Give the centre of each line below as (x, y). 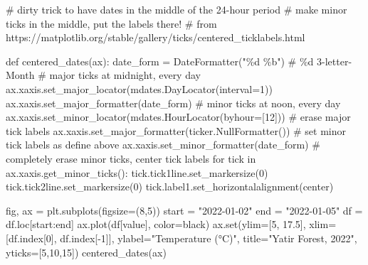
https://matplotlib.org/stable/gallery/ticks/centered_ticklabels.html (156, 37)
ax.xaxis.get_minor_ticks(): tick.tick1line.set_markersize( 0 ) (137, 172)
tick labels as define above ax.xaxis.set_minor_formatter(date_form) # (163, 145)
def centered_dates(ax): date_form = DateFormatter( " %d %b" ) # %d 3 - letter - (179, 61)
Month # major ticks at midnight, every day (103, 75)
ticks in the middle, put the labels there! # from (111, 23)
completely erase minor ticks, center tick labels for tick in (131, 158)
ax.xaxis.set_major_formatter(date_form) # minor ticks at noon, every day (173, 103)
